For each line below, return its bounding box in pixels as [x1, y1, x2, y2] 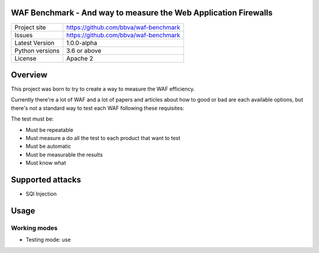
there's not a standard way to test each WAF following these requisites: [11, 104, 184, 112]
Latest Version [14, 38, 55, 47]
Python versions [14, 46, 60, 54]
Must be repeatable [25, 126, 74, 133]
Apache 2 [66, 54, 93, 62]
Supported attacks [11, 174, 82, 184]
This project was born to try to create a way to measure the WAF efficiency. [11, 86, 195, 93]
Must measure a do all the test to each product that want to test [25, 134, 181, 141]
